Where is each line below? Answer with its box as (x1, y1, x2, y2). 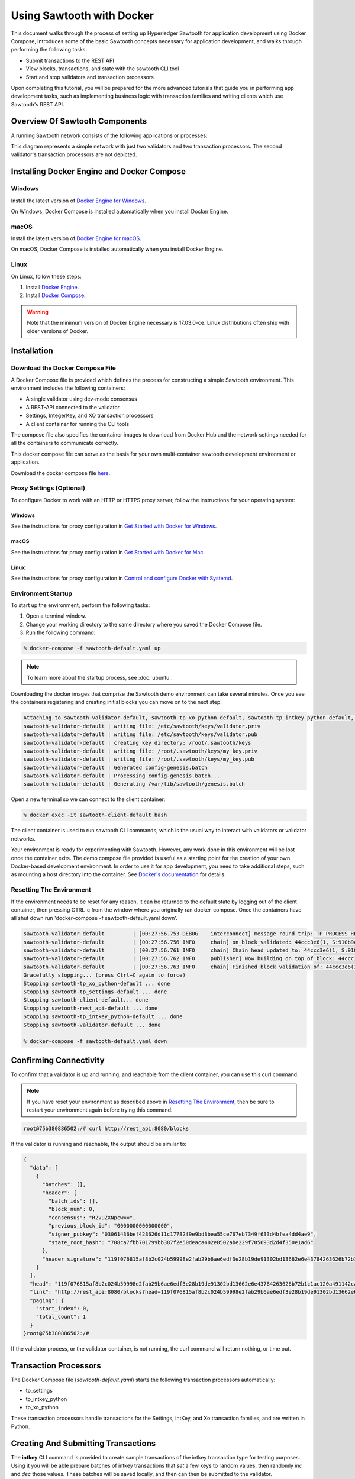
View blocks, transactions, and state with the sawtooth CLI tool (25, 65, 179, 72)
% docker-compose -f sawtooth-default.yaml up (23, 645, 161, 652)
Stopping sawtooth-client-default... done (23, 997, 149, 1003)
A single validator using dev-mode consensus (25, 395, 137, 402)
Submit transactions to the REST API (25, 57, 115, 64)
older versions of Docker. (27, 327, 89, 334)
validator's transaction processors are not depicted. (11, 151, 137, 158)
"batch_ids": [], (48, 1197, 99, 1204)
